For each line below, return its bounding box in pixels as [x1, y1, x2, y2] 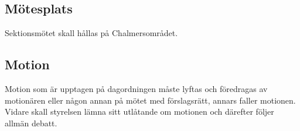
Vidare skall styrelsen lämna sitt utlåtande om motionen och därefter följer [5, 105, 274, 118]
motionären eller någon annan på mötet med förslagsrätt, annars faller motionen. [5, 94, 296, 106]
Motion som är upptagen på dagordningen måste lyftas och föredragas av [5, 83, 268, 94]
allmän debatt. [5, 116, 57, 129]
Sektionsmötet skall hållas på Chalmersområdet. [5, 27, 178, 39]
